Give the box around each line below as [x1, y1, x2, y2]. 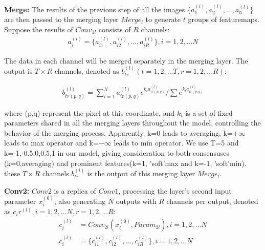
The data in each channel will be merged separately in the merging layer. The [4, 55, 248, 66]
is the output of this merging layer [87, 168, 195, 179]
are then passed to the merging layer [4, 14, 119, 25]
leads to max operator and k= [4, 137, 99, 148]
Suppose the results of [4, 24, 73, 34]
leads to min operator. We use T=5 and [114, 137, 239, 148]
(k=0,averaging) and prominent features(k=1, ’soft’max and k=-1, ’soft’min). [4, 157, 247, 168]
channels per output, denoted [166, 196, 258, 206]
